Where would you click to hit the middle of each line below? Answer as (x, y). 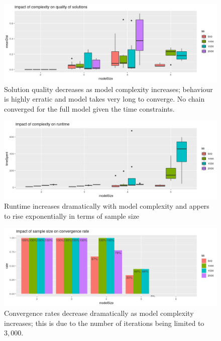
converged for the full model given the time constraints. (89, 108)
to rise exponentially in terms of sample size (72, 216)
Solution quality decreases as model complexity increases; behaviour (108, 89)
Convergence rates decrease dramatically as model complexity (99, 313)
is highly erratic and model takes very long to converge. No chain (104, 99)
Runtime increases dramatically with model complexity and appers (107, 206)
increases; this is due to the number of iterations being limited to (104, 323)
